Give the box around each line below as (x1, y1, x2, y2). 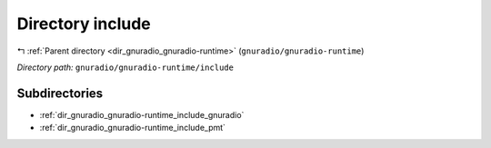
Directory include (16, 14, 152, 34)
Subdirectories (16, 85, 104, 101)
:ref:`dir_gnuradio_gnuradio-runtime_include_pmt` (39, 123, 226, 133)
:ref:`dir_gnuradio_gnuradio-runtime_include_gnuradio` (39, 109, 245, 120)
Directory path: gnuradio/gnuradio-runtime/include (16, 62, 234, 73)
